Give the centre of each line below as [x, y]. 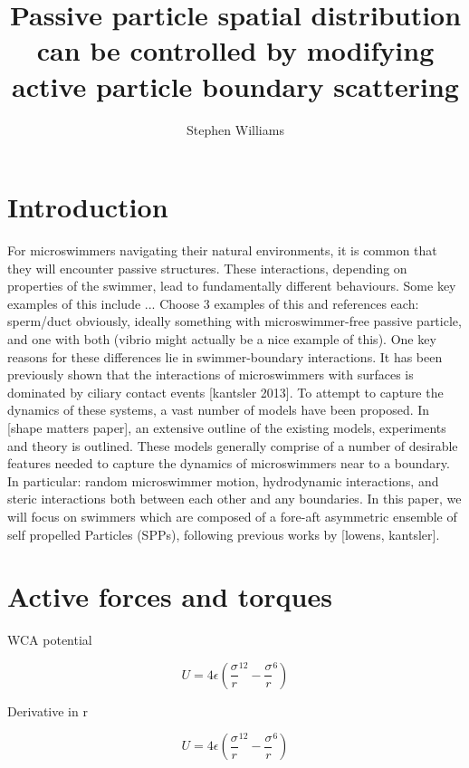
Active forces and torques [170, 596]
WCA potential [50, 640]
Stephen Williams [235, 129]
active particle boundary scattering [235, 86]
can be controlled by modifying [235, 50]
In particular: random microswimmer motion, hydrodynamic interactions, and [223, 480]
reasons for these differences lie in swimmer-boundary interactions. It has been [225, 356]
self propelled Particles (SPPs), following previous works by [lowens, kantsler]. [224, 534]
